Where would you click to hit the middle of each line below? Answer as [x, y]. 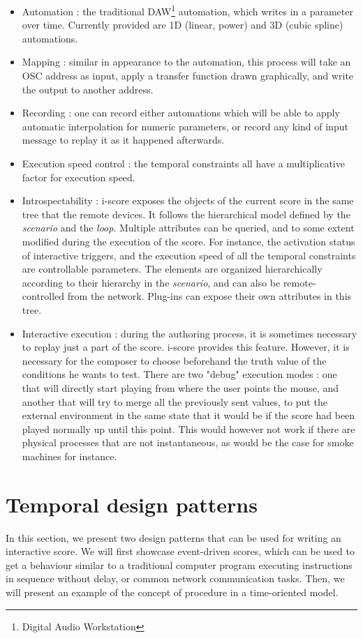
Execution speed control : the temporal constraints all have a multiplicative [183, 163]
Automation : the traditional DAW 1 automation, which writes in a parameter [187, 10]
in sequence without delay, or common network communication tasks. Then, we [175, 578]
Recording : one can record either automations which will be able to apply [181, 113]
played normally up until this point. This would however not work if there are [188, 428]
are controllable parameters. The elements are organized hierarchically [172, 269]
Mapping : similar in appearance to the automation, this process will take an [186, 62]
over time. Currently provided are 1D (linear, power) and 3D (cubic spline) [183, 25]
